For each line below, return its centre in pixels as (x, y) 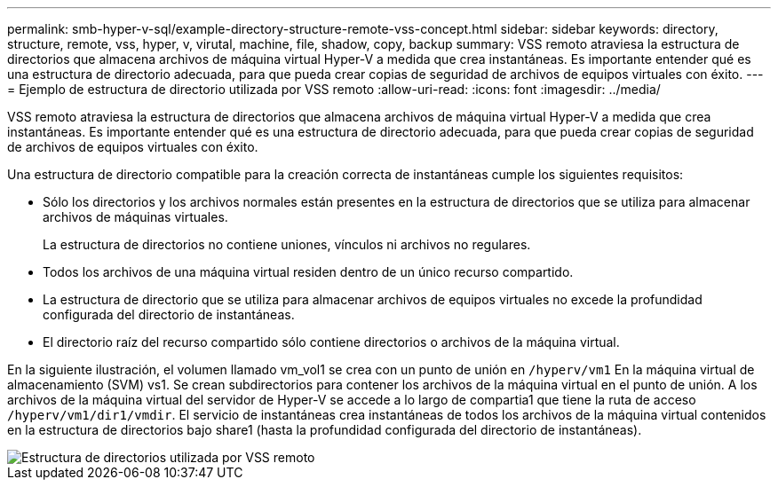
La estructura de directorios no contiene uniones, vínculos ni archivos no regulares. (287, 244)
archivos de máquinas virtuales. (135, 217)
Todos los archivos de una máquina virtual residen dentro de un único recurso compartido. (308, 272)
